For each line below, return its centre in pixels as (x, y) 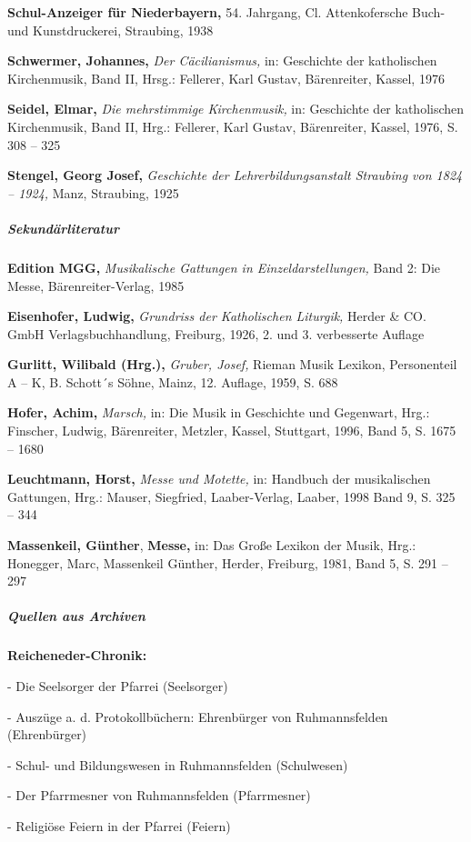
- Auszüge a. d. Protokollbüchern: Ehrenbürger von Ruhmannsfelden (198, 716)
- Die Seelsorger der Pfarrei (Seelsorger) (118, 685)
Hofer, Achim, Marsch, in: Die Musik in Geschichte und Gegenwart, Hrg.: (219, 412)
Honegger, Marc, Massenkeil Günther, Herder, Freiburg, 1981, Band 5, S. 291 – (228, 562)
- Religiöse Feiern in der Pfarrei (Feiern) (119, 825)
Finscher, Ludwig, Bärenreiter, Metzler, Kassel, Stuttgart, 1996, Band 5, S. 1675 (232, 431)
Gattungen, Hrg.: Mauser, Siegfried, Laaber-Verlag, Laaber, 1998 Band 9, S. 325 (231, 496)
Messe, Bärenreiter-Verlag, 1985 (96, 285)
